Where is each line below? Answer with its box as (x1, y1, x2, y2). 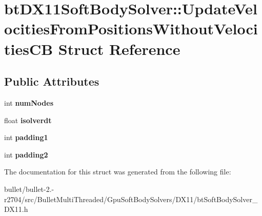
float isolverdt (4, 114, 52, 125)
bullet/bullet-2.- (4, 183, 54, 194)
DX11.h (4, 204, 28, 214)
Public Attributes (4, 73, 99, 89)
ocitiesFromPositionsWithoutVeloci (4, 18, 258, 39)
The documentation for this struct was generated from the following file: (4, 166, 231, 177)
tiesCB (4, 38, 53, 59)
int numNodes (4, 97, 54, 108)
